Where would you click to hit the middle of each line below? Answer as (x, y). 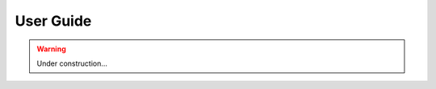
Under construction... (72, 63)
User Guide (53, 21)
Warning (51, 49)
